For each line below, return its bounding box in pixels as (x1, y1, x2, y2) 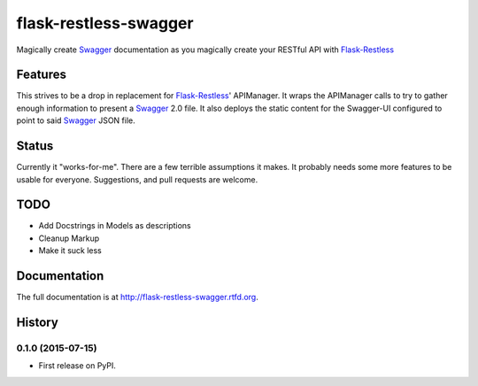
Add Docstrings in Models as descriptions (38, 220, 191, 231)
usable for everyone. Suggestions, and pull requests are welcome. (16, 174, 258, 185)
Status (16, 138, 54, 154)
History (16, 314, 59, 329)
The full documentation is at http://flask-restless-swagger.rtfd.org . (16, 292, 258, 303)
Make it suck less (38, 245, 102, 256)
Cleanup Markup (38, 233, 100, 243)
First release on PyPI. (38, 360, 117, 371)
